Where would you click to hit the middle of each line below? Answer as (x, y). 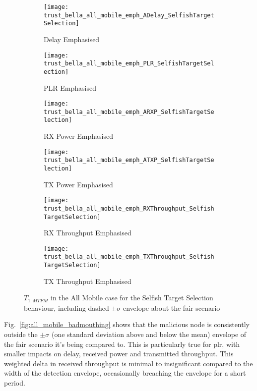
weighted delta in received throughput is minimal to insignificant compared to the (128, 363)
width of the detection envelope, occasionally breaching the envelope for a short (125, 373)
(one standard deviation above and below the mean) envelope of (149, 334)
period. (15, 382)
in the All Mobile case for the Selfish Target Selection (132, 298)
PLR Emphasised (70, 87)
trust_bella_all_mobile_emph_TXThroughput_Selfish (129, 257)
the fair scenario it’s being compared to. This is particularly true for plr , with (122, 344)
